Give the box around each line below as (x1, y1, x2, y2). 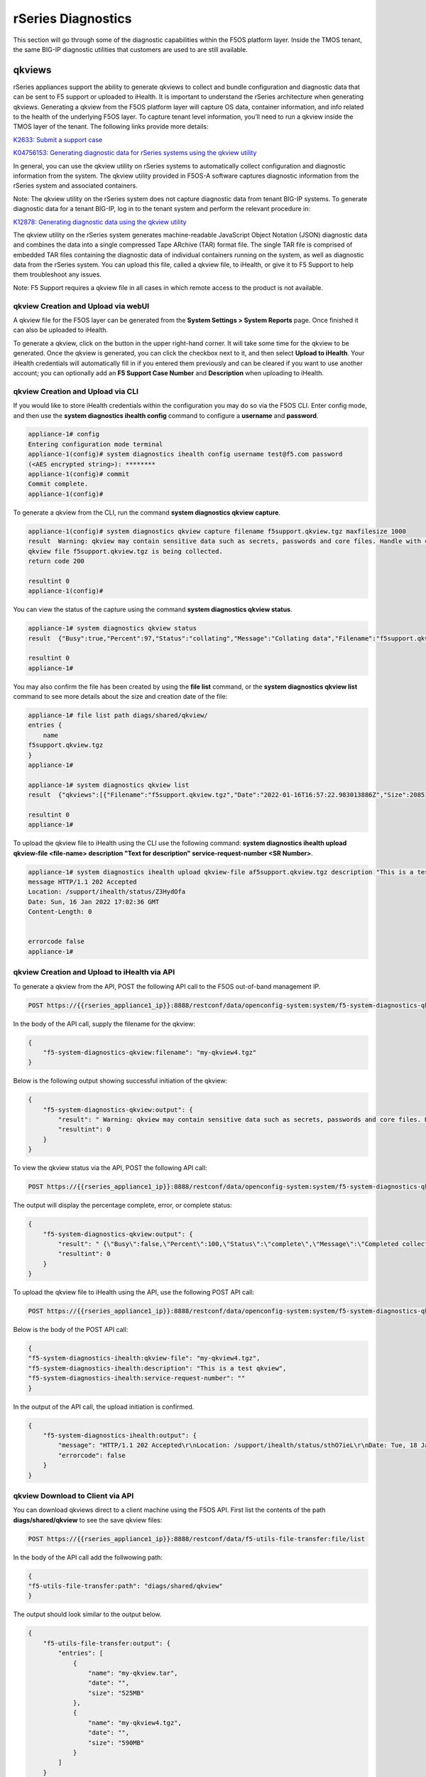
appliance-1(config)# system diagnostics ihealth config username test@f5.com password (28, 450, 343, 458)
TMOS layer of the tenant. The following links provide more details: (13, 122, 209, 131)
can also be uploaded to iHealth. (13, 326, 108, 334)
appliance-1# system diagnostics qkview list (28, 780, 190, 789)
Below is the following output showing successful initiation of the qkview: (13, 1077, 227, 1085)
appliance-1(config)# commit (28, 470, 130, 478)
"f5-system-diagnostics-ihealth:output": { (43, 1431, 197, 1439)
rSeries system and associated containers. (13, 181, 138, 190)
